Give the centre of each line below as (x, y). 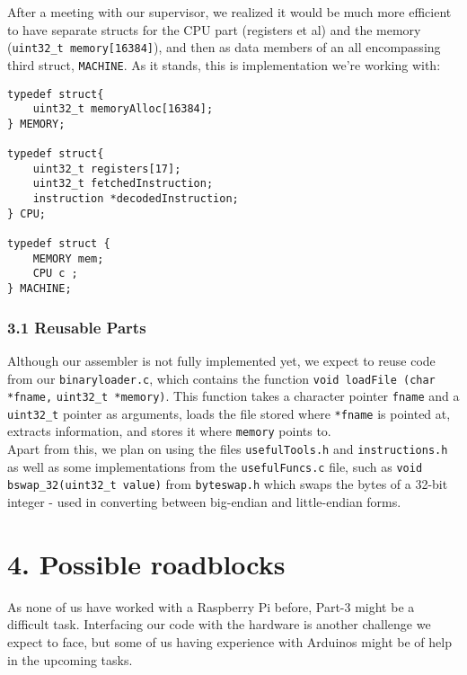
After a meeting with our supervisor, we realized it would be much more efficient (229, 12)
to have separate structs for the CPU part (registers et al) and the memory (214, 29)
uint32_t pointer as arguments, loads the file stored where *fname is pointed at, (229, 413)
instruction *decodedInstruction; (136, 199)
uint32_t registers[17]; (107, 169)
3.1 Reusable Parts (77, 327)
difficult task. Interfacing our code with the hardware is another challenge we (219, 624)
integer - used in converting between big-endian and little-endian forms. (204, 502)
